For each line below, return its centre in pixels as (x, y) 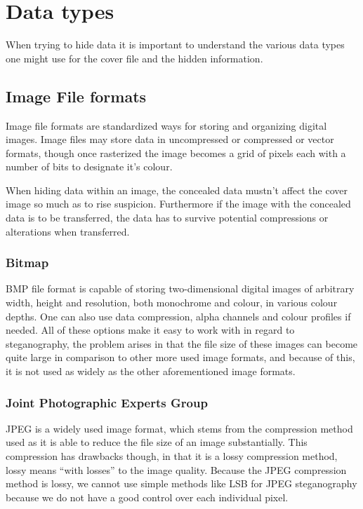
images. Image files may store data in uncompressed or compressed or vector (170, 139)
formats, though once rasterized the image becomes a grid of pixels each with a (176, 152)
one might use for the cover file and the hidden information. (134, 58)
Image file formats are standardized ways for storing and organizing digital (166, 125)
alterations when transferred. (68, 231)
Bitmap (27, 263)
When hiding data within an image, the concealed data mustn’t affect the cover (177, 190)
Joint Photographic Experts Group (107, 402)
